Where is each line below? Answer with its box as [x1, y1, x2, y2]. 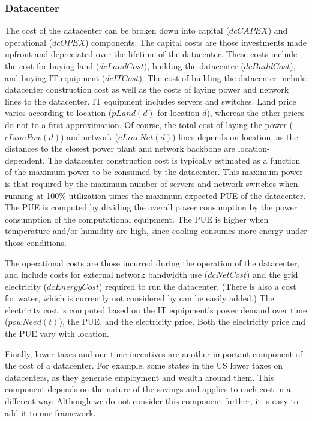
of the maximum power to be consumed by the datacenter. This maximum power [5, 165, 303, 178]
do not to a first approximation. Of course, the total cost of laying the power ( [5, 118, 293, 131]
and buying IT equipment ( [5, 71, 106, 84]
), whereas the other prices [206, 106, 305, 119]
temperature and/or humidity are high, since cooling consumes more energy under [5, 224, 307, 237]
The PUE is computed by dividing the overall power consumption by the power [5, 201, 298, 214]
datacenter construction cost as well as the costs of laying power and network [5, 83, 289, 96]
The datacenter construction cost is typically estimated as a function [47, 153, 301, 166]
